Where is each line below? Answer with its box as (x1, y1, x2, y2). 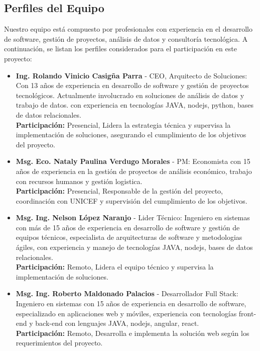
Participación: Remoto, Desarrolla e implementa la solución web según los (16, 327, 249, 338)
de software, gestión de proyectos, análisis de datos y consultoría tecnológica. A (4, 33, 248, 44)
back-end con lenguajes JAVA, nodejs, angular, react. (35, 318, 199, 328)
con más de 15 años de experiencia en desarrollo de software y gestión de (16, 222, 240, 232)
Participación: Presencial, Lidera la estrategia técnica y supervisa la (16, 119, 231, 130)
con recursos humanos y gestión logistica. (16, 175, 143, 186)
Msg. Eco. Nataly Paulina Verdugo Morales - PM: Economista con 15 (16, 156, 250, 166)
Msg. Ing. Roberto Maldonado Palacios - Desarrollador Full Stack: (16, 288, 238, 299)
